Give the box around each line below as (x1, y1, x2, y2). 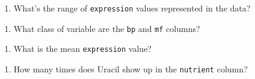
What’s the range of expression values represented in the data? (13, 2, 251, 14)
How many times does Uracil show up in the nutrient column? (13, 62, 248, 75)
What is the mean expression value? (13, 42, 152, 55)
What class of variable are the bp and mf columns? (13, 22, 200, 34)
